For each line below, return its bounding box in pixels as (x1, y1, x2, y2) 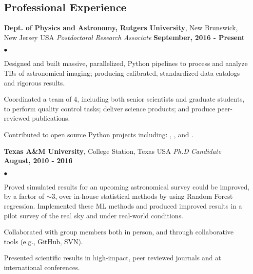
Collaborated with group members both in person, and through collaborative (4, 227, 234, 237)
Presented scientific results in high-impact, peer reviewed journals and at (4, 253, 221, 263)
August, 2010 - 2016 (4, 155, 73, 166)
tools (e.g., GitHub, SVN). (4, 236, 83, 246)
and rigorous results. (4, 77, 65, 87)
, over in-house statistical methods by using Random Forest (55, 191, 233, 201)
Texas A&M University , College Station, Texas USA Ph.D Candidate (4, 146, 221, 156)
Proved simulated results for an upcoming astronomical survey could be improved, (4, 181, 250, 191)
